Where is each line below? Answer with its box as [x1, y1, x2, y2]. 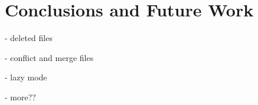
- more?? [5, 90, 36, 103]
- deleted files [5, 32, 53, 44]
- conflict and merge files [5, 51, 94, 63]
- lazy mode [5, 71, 47, 83]
